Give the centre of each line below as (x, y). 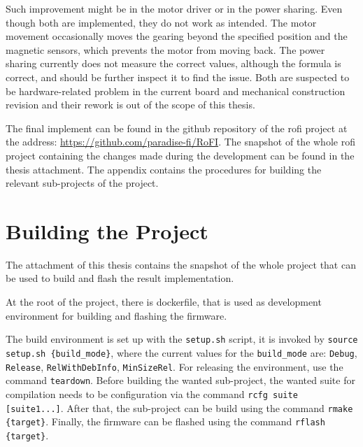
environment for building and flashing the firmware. (116, 315)
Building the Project (107, 230)
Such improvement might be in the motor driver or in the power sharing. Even (174, 8)
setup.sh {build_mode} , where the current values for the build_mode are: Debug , (181, 352)
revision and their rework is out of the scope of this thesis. (130, 105)
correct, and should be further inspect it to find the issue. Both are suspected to (178, 77)
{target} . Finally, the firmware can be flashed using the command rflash (165, 421)
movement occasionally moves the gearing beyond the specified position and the (177, 36)
